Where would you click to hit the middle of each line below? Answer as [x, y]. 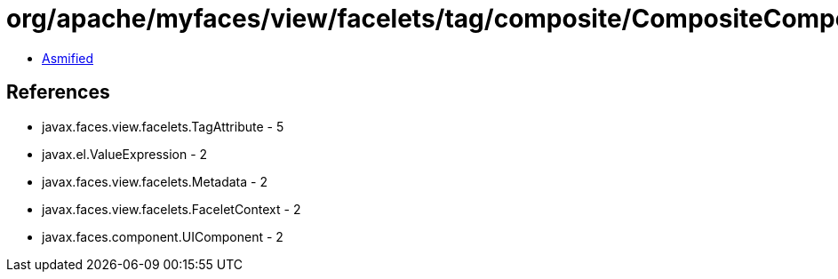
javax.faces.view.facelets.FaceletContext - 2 [172, 209]
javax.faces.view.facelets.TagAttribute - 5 [163, 126]
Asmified [68, 58]
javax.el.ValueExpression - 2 [125, 154]
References [58, 92]
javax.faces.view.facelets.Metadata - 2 [155, 181]
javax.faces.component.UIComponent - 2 [163, 236]
